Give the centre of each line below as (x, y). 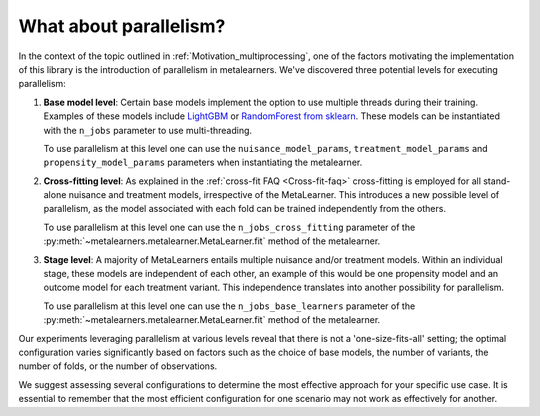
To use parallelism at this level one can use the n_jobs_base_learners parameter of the (229, 306)
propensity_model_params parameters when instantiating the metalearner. (203, 162)
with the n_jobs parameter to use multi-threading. (148, 130)
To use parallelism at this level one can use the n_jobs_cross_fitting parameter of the (229, 227)
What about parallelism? (122, 26)
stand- (497, 181)
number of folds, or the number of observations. (118, 366)
